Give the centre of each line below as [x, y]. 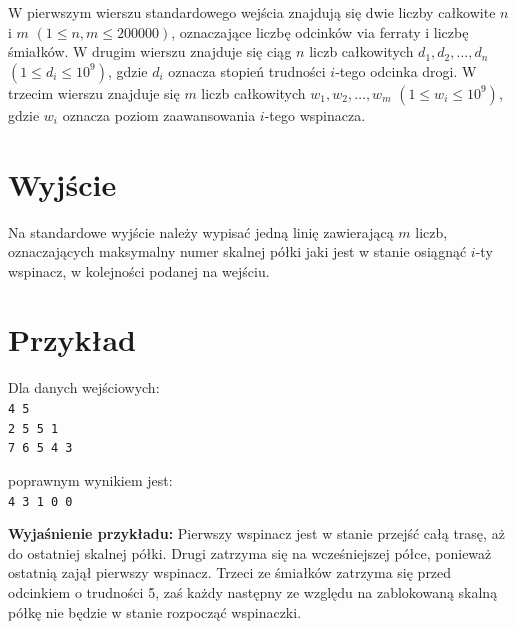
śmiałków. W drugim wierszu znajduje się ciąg [150, 51]
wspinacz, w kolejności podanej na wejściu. [139, 270]
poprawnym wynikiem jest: [90, 479]
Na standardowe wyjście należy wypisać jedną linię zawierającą [201, 231]
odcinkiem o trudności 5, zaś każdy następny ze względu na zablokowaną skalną [253, 592]
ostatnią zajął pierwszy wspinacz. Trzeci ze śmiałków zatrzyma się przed [230, 572]
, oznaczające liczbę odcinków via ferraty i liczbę [320, 31]
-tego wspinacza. [315, 114]
